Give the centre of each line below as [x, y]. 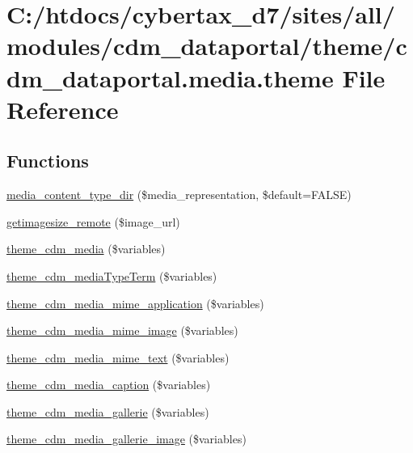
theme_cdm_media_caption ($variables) [109, 385]
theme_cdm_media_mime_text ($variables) [118, 357]
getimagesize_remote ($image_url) [93, 221]
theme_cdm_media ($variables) [86, 249]
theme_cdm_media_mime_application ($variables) [135, 303]
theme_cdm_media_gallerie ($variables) [108, 411]
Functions [48, 161]
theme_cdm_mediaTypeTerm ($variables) [112, 275]
